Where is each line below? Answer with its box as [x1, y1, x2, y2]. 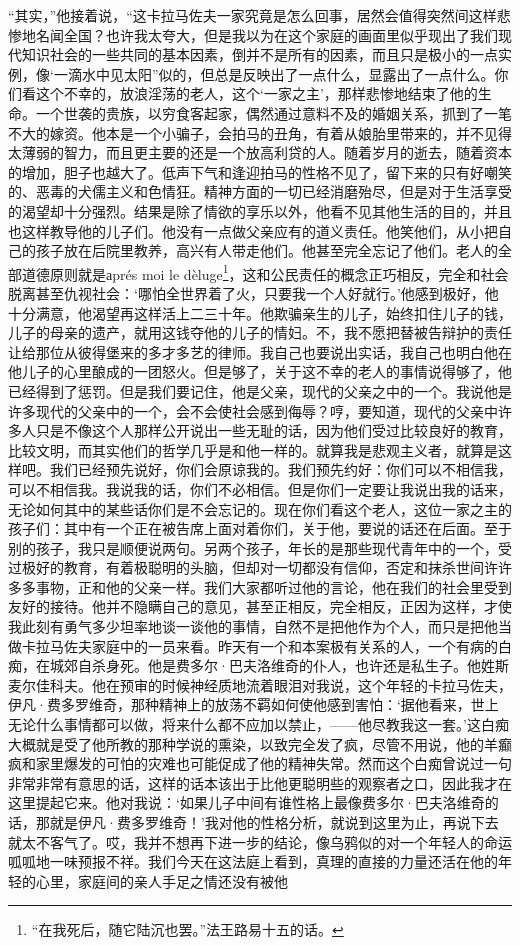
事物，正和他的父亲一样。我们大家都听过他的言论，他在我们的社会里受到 [35, 576, 512, 597]
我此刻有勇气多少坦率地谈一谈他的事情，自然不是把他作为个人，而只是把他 [8, 616, 498, 637]
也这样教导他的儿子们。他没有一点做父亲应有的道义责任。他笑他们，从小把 [8, 220, 498, 241]
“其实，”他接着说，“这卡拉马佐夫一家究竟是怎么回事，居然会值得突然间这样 [8, 5, 497, 25]
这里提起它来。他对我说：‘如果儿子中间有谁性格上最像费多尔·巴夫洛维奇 [8, 792, 485, 813]
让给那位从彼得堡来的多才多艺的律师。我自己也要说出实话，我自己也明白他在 [8, 341, 512, 362]
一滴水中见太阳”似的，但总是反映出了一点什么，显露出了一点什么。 [53, 63, 495, 84]
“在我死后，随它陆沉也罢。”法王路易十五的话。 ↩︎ [31, 919, 344, 940]
